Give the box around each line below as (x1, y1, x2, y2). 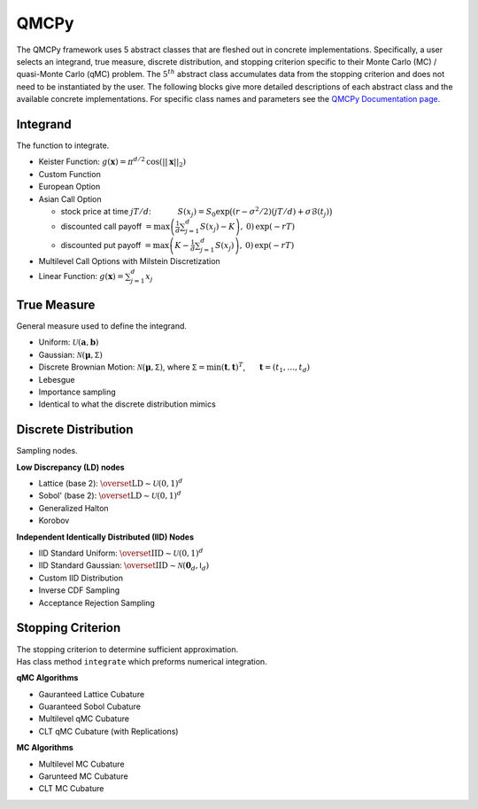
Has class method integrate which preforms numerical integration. (16, 656, 267, 666)
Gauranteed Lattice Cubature (38, 688, 145, 699)
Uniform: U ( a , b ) (38, 337, 99, 347)
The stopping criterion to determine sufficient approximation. (16, 643, 239, 655)
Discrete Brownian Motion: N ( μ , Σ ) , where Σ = (38, 362, 205, 372)
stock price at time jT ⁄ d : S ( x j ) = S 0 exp (60, 206, 230, 219)
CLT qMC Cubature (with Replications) (38, 726, 179, 736)
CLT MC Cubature (38, 783, 104, 794)
